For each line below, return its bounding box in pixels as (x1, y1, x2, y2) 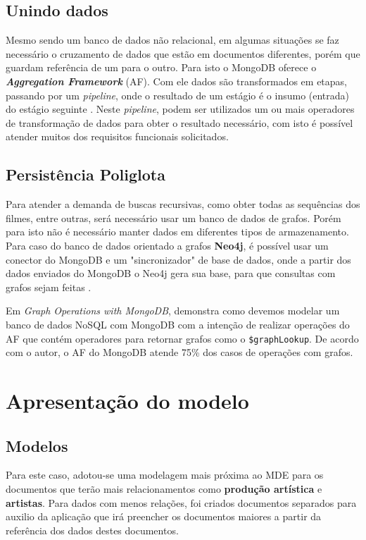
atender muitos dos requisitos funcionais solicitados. (6, 129, 229, 144)
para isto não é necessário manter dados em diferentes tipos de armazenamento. (6, 224, 349, 239)
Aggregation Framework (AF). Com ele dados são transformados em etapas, (6, 73, 347, 88)
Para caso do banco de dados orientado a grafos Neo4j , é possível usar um (6, 238, 329, 252)
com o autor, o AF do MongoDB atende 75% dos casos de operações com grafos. (6, 345, 353, 360)
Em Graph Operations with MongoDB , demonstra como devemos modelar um (6, 303, 340, 318)
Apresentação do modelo (6, 386, 249, 415)
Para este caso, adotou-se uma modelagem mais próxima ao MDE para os (6, 467, 324, 482)
